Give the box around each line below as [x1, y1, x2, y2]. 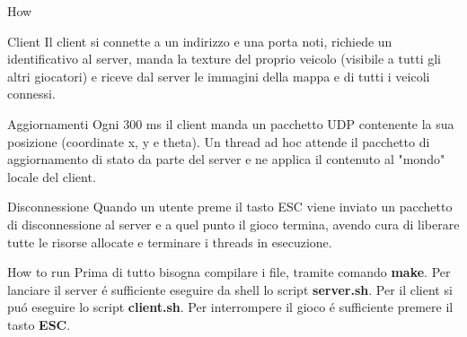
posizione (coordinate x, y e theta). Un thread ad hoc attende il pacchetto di [7, 132, 430, 151]
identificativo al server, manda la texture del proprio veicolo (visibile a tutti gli [7, 49, 441, 68]
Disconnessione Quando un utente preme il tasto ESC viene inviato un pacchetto [7, 197, 453, 216]
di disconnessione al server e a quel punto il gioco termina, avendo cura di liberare [7, 214, 460, 233]
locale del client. [7, 167, 96, 186]
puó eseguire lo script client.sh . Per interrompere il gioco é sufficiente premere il [7, 298, 454, 316]
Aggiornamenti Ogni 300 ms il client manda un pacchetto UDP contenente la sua [7, 114, 454, 133]
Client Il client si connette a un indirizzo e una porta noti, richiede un [7, 31, 392, 50]
